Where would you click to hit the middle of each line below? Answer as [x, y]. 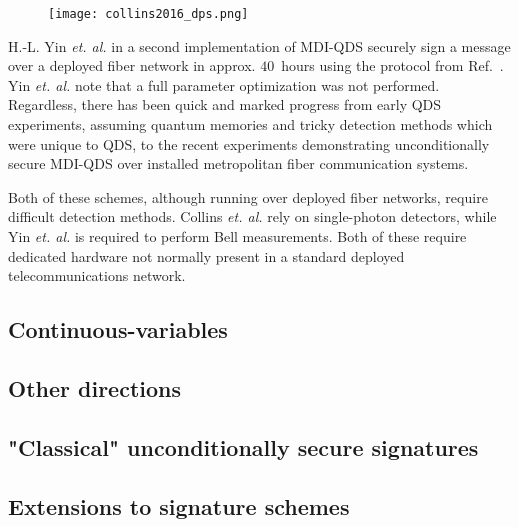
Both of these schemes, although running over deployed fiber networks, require [248, 196]
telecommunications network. [97, 275]
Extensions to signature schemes [179, 505]
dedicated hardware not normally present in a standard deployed [206, 255]
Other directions [94, 387]
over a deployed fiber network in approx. [132, 65]
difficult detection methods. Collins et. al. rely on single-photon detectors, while [252, 216]
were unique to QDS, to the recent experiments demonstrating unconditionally [249, 143]
